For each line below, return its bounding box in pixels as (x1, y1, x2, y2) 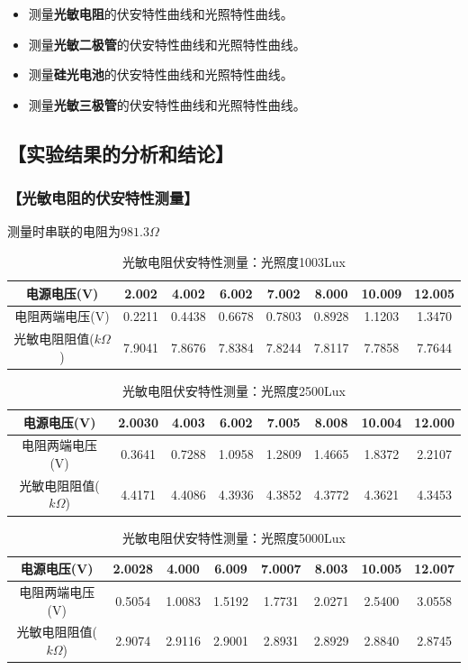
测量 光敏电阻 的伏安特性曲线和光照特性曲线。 (28, 5, 293, 23)
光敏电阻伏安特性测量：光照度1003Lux (122, 252, 346, 271)
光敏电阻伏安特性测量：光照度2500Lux (122, 381, 346, 399)
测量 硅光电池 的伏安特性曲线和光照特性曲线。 (28, 65, 293, 84)
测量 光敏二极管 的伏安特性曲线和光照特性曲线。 (28, 34, 306, 53)
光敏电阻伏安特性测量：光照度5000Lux (122, 528, 346, 546)
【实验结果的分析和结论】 (7, 139, 234, 167)
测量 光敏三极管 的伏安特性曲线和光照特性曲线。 (28, 95, 306, 114)
